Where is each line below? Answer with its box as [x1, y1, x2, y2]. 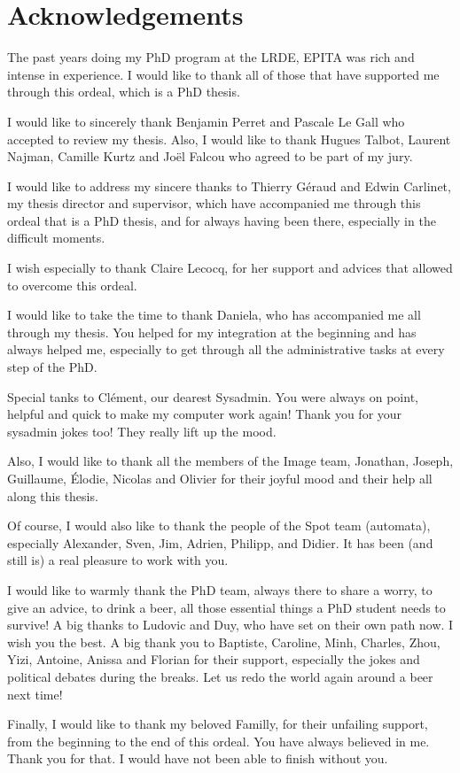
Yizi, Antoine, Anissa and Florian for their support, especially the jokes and [7, 650, 420, 669]
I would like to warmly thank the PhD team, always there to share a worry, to [7, 580, 433, 599]
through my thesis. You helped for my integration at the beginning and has [7, 322, 417, 341]
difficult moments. [7, 228, 105, 247]
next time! [7, 684, 63, 703]
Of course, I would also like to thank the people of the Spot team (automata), [7, 516, 431, 535]
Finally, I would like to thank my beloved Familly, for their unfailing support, [7, 715, 428, 733]
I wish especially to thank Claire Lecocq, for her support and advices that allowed [7, 259, 453, 277]
